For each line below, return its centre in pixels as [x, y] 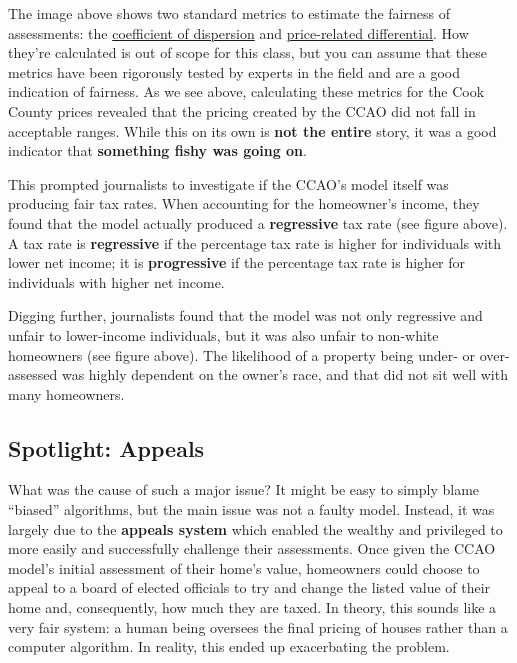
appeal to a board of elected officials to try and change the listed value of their [249, 587]
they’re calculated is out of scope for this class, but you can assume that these [247, 52]
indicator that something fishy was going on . [157, 150]
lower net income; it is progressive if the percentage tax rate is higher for [237, 262]
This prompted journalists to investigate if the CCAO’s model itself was [228, 183]
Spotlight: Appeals [106, 447]
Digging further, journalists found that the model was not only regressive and [245, 315]
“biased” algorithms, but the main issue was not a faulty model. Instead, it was [251, 509]
